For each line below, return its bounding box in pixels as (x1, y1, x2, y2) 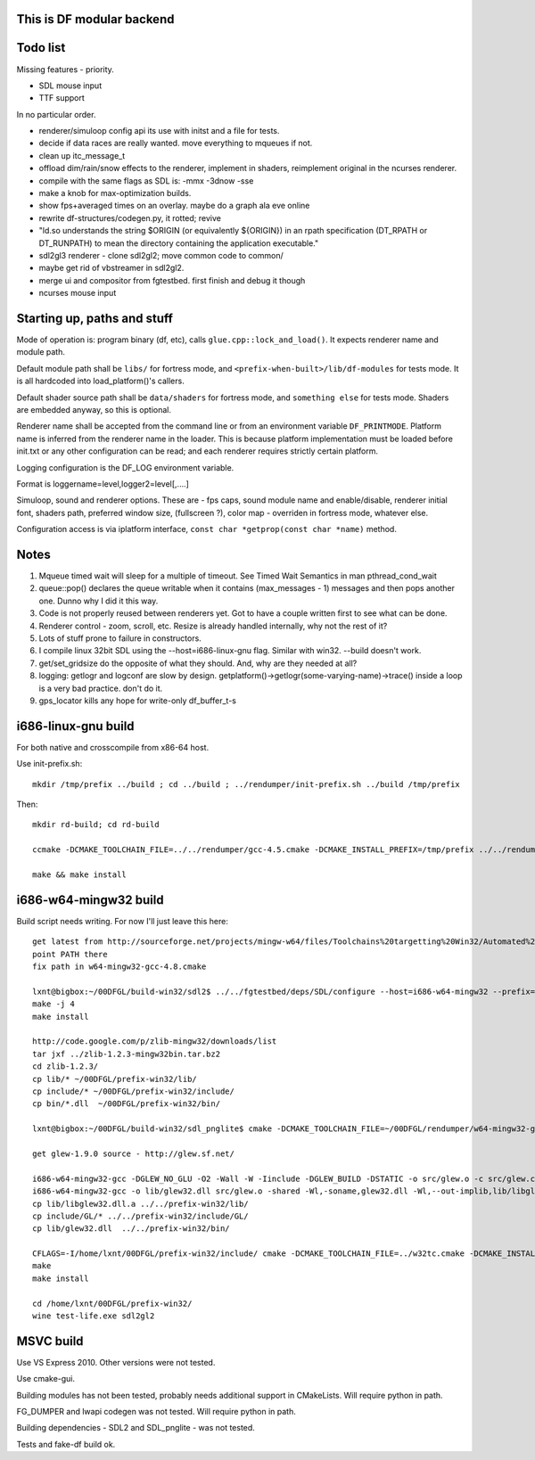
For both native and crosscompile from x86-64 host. (16, 742, 210, 752)
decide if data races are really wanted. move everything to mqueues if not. (38, 138, 313, 149)
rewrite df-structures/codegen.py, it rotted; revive (38, 212, 222, 223)
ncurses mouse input (38, 288, 117, 299)
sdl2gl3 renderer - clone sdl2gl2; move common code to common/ (38, 250, 284, 260)
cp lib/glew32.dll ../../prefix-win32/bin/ (32, 1224, 231, 1234)
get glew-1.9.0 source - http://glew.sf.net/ (32, 1148, 235, 1159)
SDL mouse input (38, 80, 103, 91)
